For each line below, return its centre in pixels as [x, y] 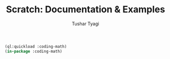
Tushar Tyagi [86, 24]
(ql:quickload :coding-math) [36, 46]
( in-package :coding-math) [34, 51]
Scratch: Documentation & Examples [86, 9]
